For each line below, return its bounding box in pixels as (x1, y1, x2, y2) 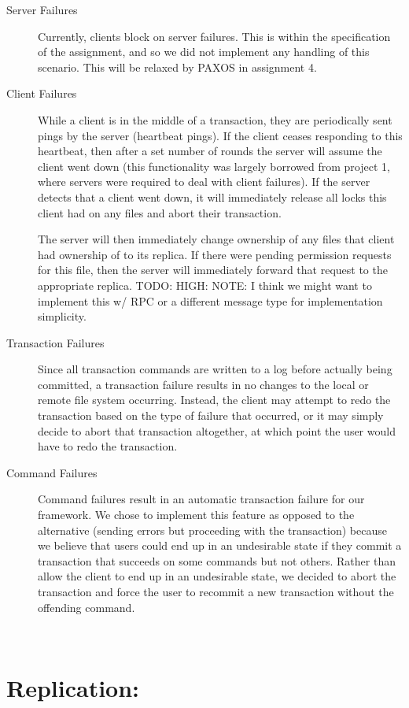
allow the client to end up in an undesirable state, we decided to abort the (38, 568, 396, 584)
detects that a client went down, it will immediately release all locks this (38, 188, 387, 205)
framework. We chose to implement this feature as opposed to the (38, 506, 355, 523)
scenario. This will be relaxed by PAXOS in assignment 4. (38, 58, 317, 75)
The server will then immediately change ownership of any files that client (38, 231, 395, 247)
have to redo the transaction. (38, 438, 178, 454)
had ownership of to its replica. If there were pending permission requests (38, 246, 392, 262)
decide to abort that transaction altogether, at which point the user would (38, 422, 396, 439)
